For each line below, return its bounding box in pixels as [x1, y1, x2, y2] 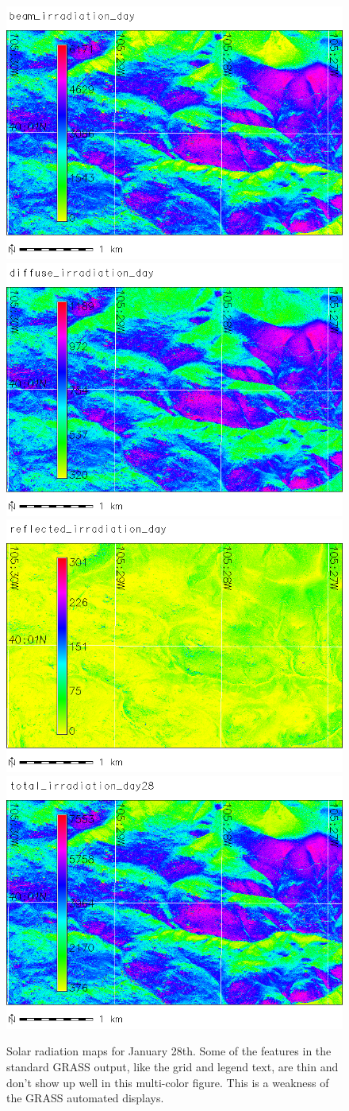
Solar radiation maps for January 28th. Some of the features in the [6, 1043, 332, 1059]
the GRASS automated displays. [6, 1090, 164, 1106]
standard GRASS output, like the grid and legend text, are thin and [6, 1058, 339, 1074]
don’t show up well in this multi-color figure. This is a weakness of [6, 1074, 329, 1090]
